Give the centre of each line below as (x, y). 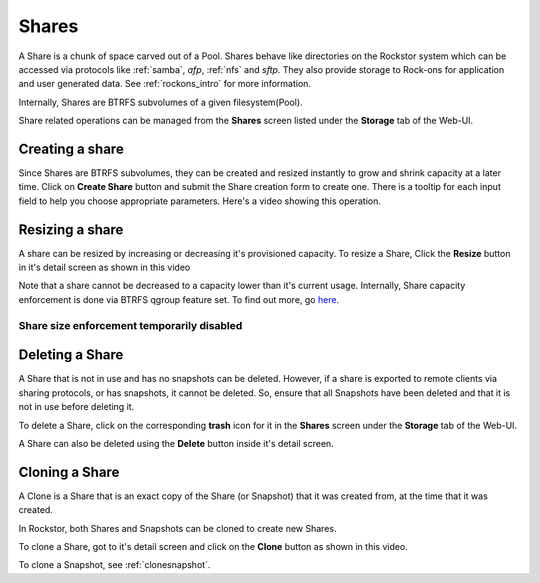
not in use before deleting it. (76, 407)
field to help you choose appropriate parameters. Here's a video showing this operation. (200, 201)
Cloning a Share (69, 471)
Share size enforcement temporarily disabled (130, 325)
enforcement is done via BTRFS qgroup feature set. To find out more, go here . (179, 299)
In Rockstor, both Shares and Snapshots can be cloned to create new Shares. (177, 528)
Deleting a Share (71, 355)
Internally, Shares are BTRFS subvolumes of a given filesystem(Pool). (161, 102)
